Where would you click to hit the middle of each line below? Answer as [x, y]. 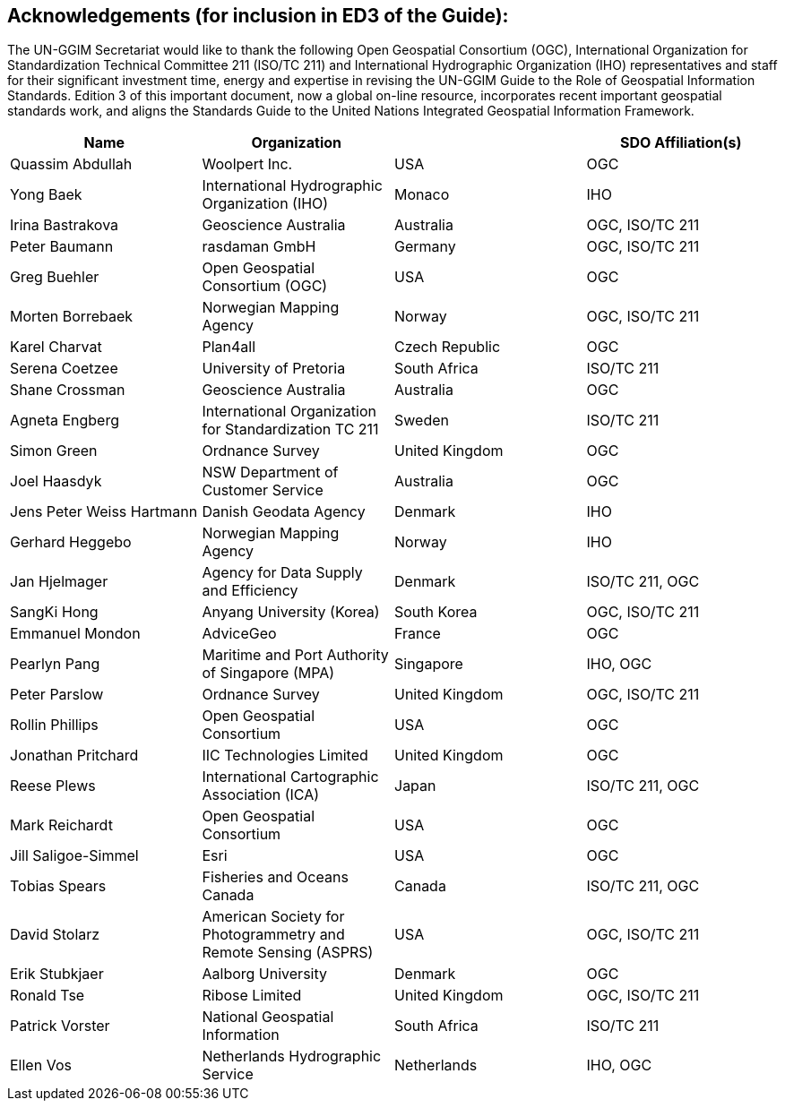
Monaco [422, 195]
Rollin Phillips [54, 725]
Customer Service [263, 490]
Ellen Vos [41, 1065]
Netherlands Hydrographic [292, 1056]
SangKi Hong [54, 612]
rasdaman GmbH [259, 247]
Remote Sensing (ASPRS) [288, 953]
